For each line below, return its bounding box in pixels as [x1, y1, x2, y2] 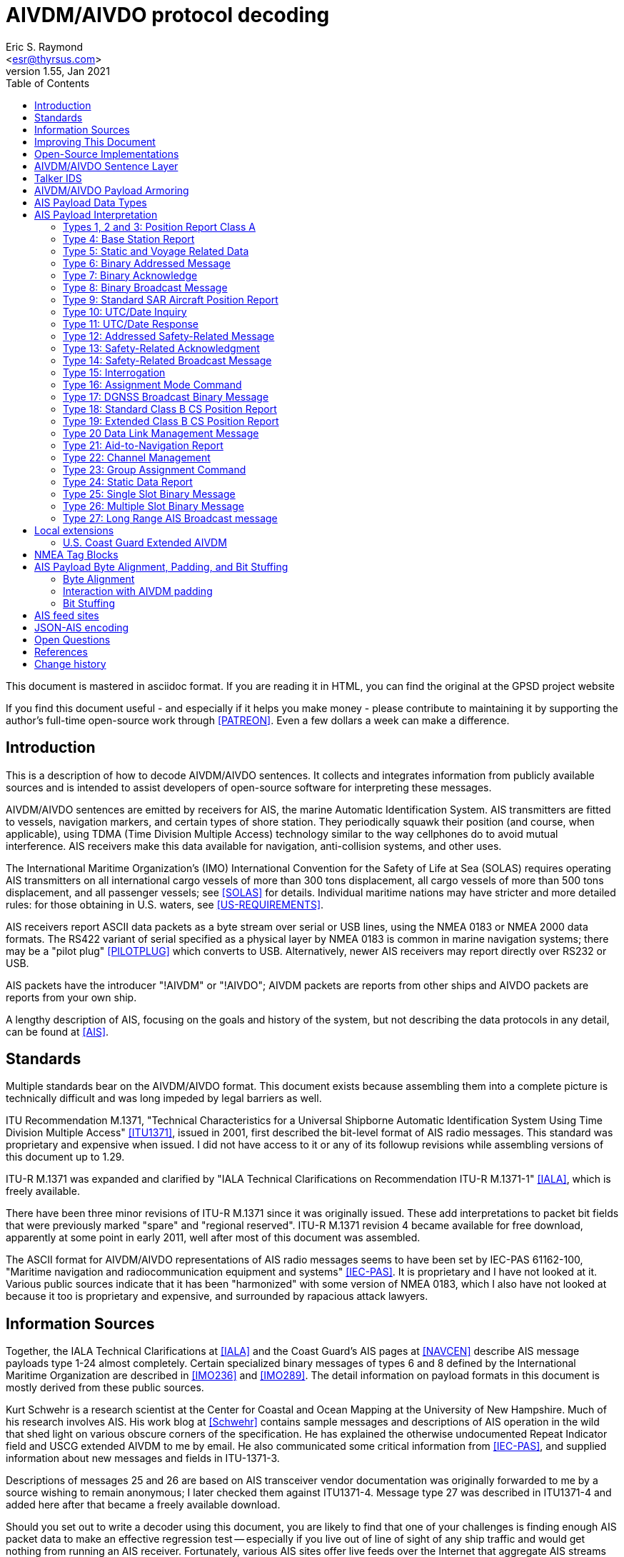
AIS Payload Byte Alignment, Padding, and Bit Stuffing [34, 560, 288, 573]
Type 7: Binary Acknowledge [63, 269, 198, 281]
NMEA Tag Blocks [34, 548, 119, 561]
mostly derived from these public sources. [6, 1381, 204, 1394]
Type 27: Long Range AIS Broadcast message [63, 511, 278, 524]
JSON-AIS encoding [34, 621, 129, 634]
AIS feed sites [34, 609, 99, 621]
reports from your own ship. [6, 991, 137, 1003]
